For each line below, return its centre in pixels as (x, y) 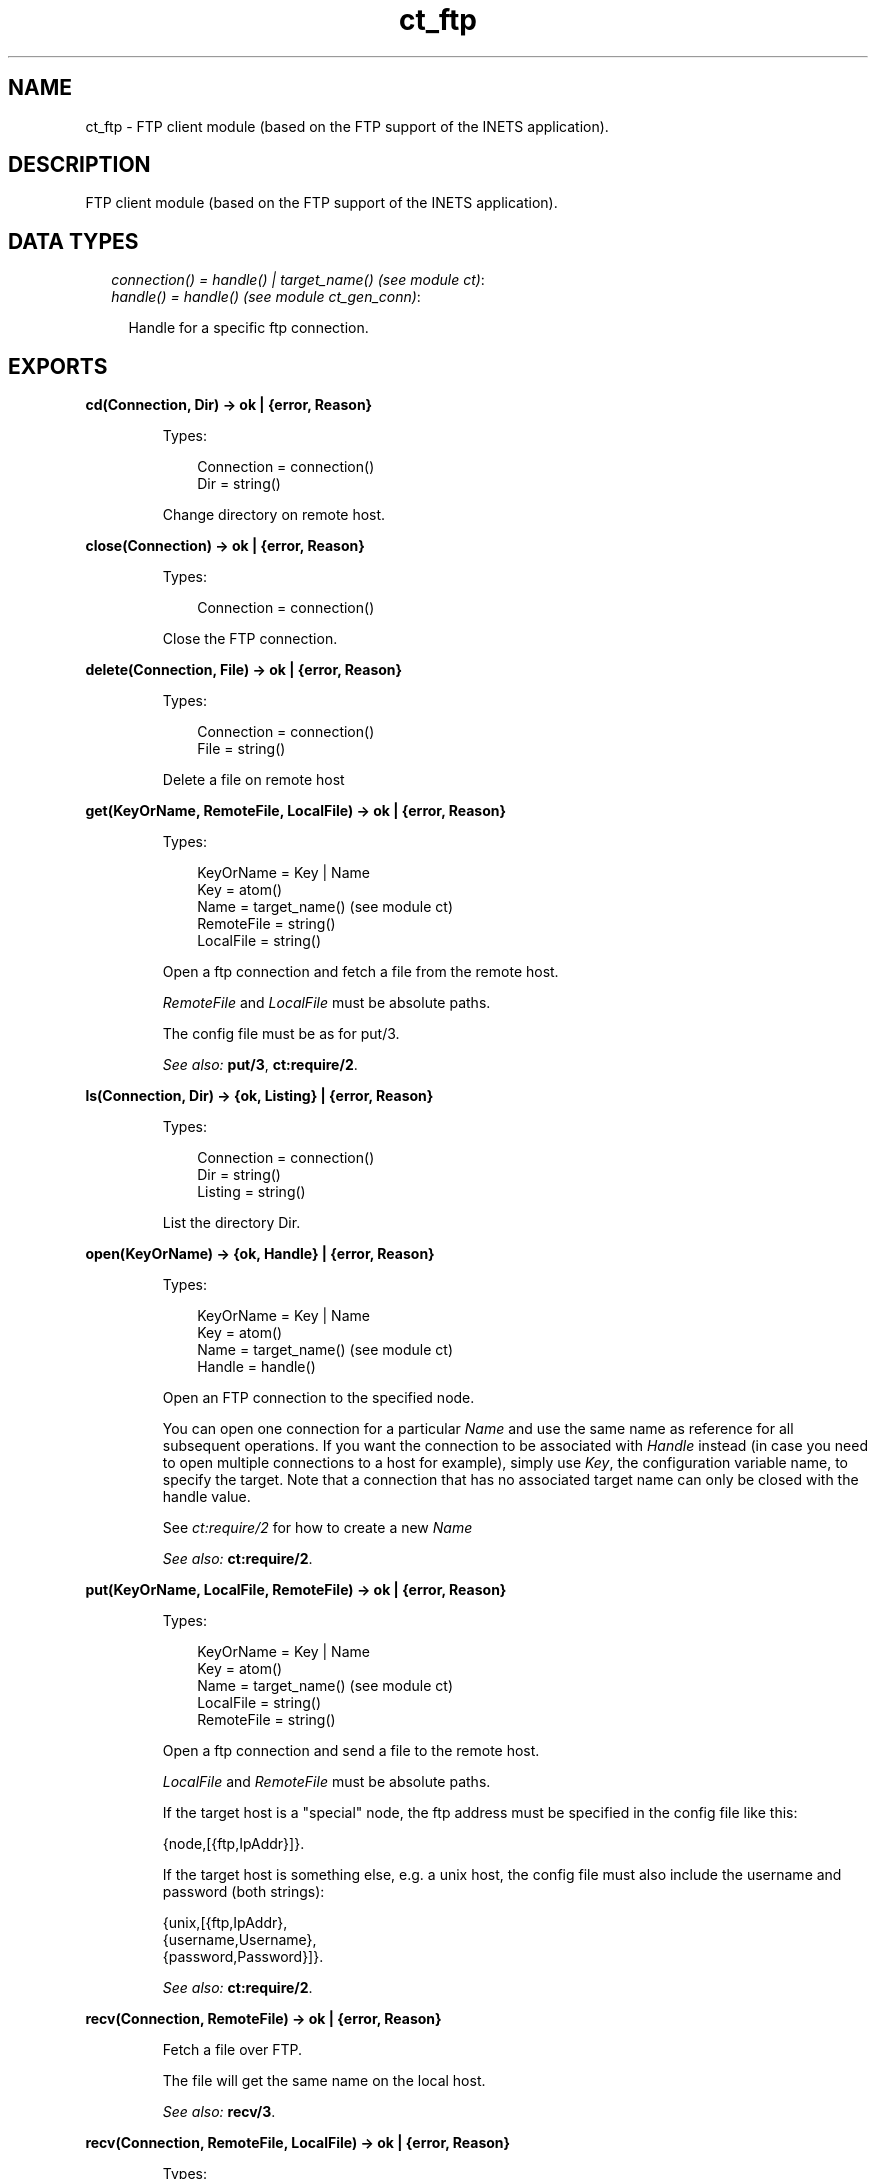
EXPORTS (58, 366)
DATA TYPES (73, 241)
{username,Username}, (239, 1940)
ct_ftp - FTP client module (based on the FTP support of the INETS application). (347, 126)
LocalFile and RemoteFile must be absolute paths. (326, 1782)
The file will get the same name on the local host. (324, 2081)
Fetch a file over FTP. (232, 2050)
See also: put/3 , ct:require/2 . (260, 1065)
